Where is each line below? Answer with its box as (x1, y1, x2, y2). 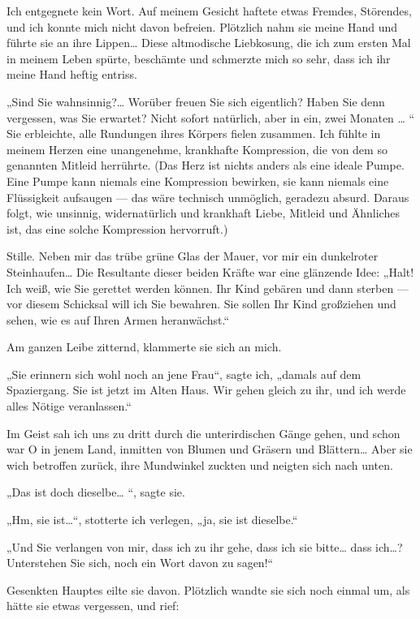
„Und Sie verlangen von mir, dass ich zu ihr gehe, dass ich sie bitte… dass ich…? (6, 538, 403, 555)
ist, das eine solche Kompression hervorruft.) (6, 220, 228, 237)
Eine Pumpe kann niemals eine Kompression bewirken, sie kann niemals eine (6, 172, 389, 189)
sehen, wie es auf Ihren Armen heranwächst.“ (6, 311, 230, 328)
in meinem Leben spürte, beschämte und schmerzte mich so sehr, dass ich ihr (6, 49, 391, 67)
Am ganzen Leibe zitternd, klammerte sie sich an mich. (6, 338, 282, 355)
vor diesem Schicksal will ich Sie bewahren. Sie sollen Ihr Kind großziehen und (6, 295, 396, 312)
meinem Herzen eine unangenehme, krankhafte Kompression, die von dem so (6, 140, 388, 157)
